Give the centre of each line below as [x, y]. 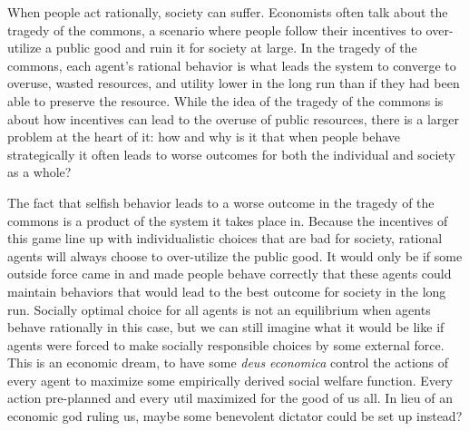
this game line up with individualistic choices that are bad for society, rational [225, 238]
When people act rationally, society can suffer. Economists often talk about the [228, 12]
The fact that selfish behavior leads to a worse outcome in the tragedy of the [221, 202]
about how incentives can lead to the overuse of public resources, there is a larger [233, 118]
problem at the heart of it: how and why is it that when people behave [204, 137]
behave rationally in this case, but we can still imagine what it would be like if [226, 327]
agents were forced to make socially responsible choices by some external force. [226, 344]
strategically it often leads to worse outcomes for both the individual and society [232, 154]
